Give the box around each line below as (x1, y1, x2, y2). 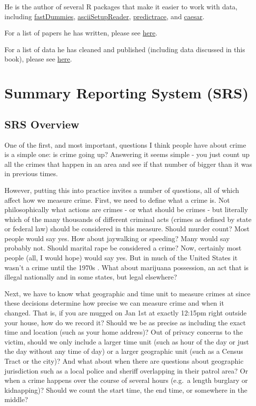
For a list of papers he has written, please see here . (4, 28, 158, 38)
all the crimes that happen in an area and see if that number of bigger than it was (4, 158, 252, 169)
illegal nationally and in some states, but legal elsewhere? (4, 272, 177, 282)
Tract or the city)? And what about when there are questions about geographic (4, 356, 244, 366)
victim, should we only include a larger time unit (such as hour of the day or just (4, 336, 249, 346)
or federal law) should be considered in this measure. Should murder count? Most (4, 223, 250, 234)
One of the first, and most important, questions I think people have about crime (4, 139, 246, 150)
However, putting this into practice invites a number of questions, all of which (4, 185, 239, 195)
